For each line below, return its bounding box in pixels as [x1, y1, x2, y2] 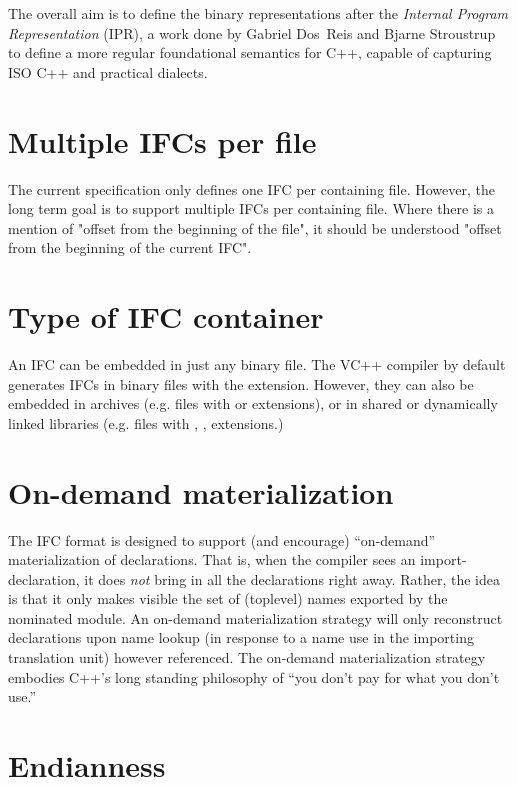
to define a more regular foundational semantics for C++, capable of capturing [8, 42, 492, 63]
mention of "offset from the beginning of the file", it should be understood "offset [8, 217, 502, 238]
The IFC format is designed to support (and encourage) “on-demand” [8, 529, 436, 550]
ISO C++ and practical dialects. [8, 61, 208, 82]
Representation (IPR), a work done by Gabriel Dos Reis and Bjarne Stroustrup [8, 22, 496, 43]
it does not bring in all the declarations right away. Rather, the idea [84, 568, 500, 589]
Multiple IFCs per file [8, 120, 317, 161]
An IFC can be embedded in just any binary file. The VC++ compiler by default [8, 354, 506, 374]
